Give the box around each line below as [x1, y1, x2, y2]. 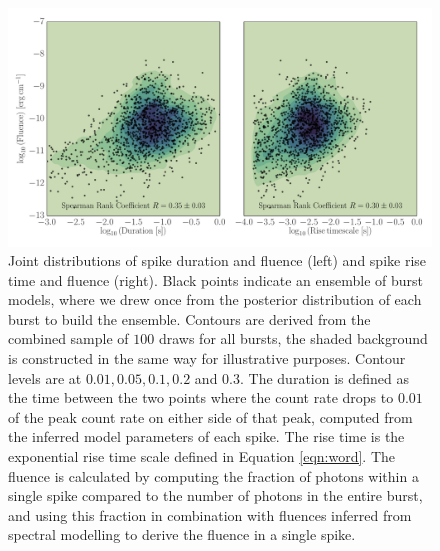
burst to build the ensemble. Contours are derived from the [8, 308, 371, 329]
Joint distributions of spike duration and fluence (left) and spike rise [8, 250, 427, 271]
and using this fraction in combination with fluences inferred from [8, 504, 412, 525]
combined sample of [8, 328, 129, 349]
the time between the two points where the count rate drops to [8, 387, 394, 408]
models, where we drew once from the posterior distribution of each [8, 289, 422, 310]
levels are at [8, 367, 82, 388]
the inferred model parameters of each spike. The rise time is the [8, 426, 405, 447]
